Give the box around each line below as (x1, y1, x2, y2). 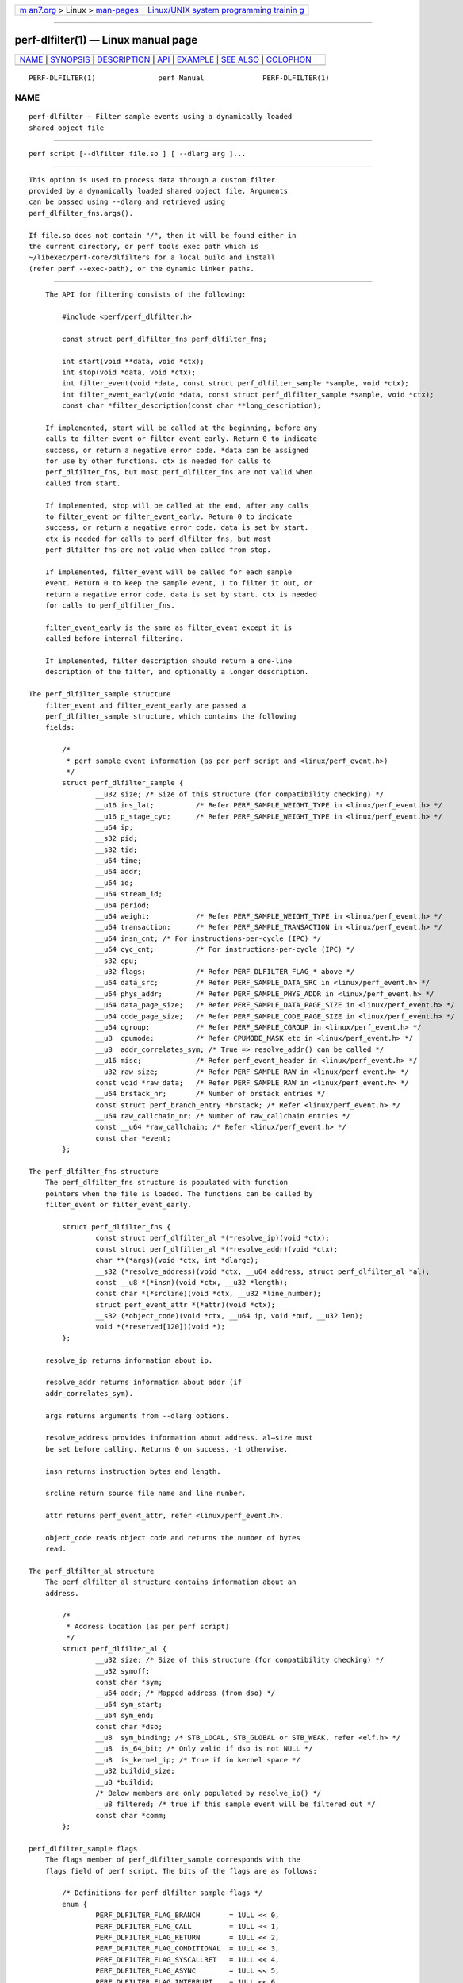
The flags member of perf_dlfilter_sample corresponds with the (44, 1855, 300, 1864)
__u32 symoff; (95, 1667, 151, 1675)
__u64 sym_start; (95, 1700, 163, 1709)
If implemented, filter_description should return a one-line (44, 657, 293, 665)
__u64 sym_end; (95, 1711, 155, 1720)
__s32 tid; (95, 845, 138, 854)
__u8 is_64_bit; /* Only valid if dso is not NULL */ (95, 1744, 313, 1753)
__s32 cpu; (95, 956, 138, 965)
